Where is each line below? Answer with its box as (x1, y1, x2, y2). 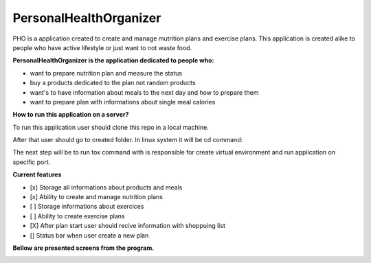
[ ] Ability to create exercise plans (30, 211, 125, 220)
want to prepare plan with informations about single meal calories (30, 98, 216, 106)
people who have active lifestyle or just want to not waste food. (12, 43, 192, 52)
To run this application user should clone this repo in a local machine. (12, 123, 209, 131)
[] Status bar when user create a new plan (30, 231, 149, 240)
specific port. (12, 158, 51, 166)
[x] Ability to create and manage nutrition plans (30, 193, 163, 201)
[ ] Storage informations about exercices (30, 203, 144, 211)
